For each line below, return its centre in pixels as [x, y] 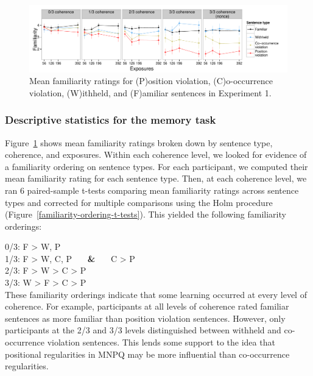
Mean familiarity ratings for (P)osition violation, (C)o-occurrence [151, 81]
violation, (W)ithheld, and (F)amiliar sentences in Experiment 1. [150, 92]
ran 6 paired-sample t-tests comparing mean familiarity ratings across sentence [152, 190]
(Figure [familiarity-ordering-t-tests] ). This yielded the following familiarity [146, 214]
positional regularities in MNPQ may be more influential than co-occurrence [147, 354]
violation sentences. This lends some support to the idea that [161, 342]
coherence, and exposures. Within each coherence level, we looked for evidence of [156, 154]
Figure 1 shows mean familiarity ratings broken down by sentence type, [139, 142]
